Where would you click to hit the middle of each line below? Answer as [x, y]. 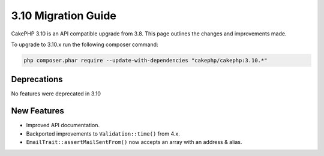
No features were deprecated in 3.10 [56, 94]
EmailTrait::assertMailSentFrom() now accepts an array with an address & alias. [134, 142]
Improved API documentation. [63, 125]
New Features [37, 111]
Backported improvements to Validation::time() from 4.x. [103, 133]
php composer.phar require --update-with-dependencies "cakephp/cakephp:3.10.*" [145, 60]
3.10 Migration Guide [64, 16]
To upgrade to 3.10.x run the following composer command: [85, 44]
